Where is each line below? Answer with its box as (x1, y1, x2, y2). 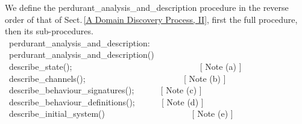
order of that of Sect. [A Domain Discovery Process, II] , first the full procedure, (5, 13, 298, 25)
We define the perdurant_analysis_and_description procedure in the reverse (5, 1, 289, 13)
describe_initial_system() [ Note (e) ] (8, 107, 233, 120)
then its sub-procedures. (5, 25, 93, 37)
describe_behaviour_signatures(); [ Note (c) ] (8, 84, 202, 96)
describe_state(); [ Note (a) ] (8, 60, 242, 72)
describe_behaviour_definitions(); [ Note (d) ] (8, 95, 204, 108)
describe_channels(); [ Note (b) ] (8, 72, 226, 84)
